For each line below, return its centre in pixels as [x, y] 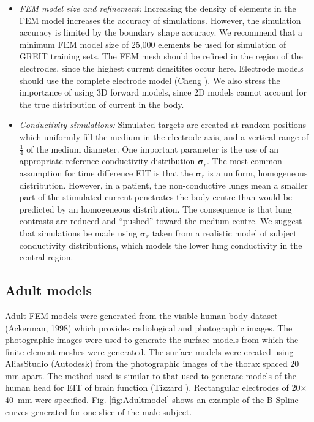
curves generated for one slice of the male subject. [99, 411]
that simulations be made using [78, 232]
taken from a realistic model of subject [224, 232]
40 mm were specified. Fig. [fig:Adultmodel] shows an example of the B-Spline [152, 400]
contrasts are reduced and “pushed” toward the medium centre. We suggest [161, 221]
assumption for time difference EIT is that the [106, 172]
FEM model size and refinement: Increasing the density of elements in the [158, 8]
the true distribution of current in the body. [102, 104]
